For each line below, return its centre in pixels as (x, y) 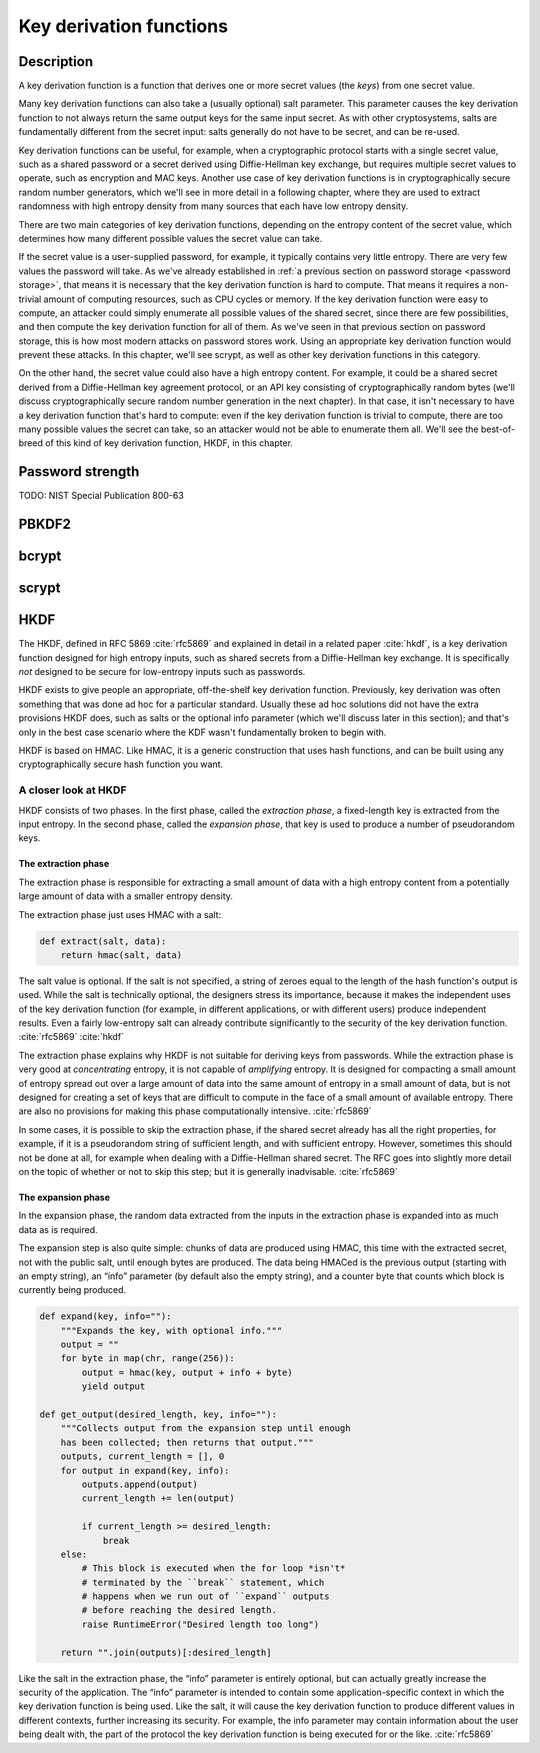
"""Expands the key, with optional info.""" (171, 1330)
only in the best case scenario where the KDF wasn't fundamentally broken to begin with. (202, 732)
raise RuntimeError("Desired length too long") (200, 1624)
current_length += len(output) (158, 1498)
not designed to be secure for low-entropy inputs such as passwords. (162, 672)
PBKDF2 (45, 524)
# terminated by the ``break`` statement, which (203, 1582)
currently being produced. (72, 1290)
